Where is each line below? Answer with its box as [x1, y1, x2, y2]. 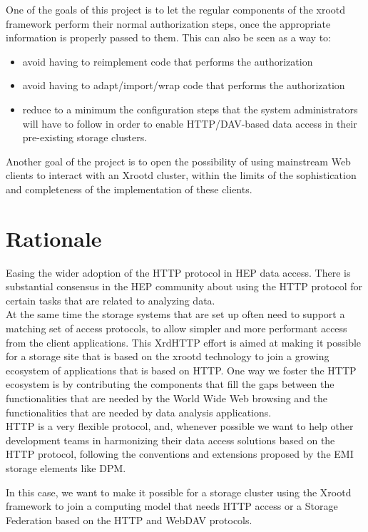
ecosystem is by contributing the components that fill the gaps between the [6, 377, 334, 392]
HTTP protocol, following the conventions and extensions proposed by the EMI [6, 446, 354, 461]
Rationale [6, 223, 102, 252]
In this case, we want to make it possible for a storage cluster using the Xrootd [6, 484, 352, 499]
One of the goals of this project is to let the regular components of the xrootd [6, 2, 346, 16]
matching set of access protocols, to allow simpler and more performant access [6, 321, 347, 336]
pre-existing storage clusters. [22, 130, 148, 145]
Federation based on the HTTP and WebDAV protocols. [6, 512, 252, 527]
